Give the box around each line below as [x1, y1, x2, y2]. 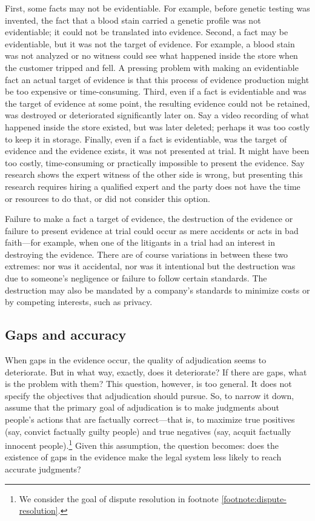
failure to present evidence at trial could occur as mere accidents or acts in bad [5, 224, 299, 237]
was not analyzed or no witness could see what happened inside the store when [5, 49, 298, 62]
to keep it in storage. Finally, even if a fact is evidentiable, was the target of [5, 132, 287, 145]
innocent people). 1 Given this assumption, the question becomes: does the [5, 437, 279, 451]
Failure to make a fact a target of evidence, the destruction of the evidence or [5, 212, 293, 225]
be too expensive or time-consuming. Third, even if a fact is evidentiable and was [5, 85, 307, 98]
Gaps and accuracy [5, 325, 127, 344]
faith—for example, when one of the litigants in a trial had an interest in [5, 236, 275, 249]
